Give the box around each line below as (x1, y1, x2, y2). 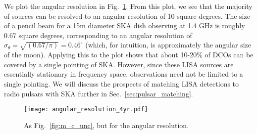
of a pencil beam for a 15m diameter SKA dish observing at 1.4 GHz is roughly (4, 20, 245, 31)
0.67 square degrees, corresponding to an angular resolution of (4, 30, 192, 40)
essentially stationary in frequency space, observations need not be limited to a (4, 69, 243, 79)
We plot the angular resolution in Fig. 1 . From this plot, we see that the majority (4, 1, 253, 11)
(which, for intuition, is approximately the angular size (85, 40, 251, 50)
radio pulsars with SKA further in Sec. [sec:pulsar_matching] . (4, 88, 193, 98)
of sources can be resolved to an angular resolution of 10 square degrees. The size (4, 10, 250, 21)
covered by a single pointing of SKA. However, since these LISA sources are (4, 59, 234, 69)
